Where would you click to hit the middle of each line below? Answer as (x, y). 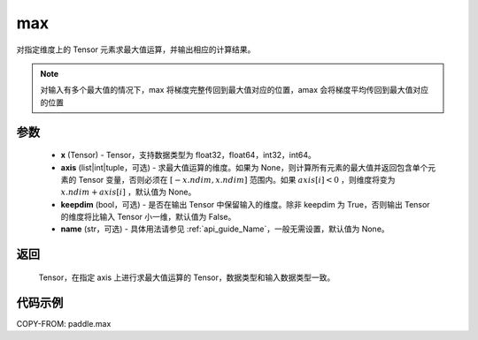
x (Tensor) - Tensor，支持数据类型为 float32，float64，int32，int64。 (188, 155)
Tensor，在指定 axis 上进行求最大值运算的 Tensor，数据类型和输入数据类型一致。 (187, 277)
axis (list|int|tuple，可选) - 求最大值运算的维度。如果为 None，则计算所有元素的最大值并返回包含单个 (244, 167)
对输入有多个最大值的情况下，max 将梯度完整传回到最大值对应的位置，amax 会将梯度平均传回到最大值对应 (235, 90)
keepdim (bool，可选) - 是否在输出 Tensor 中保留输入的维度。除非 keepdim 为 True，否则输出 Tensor (245, 204)
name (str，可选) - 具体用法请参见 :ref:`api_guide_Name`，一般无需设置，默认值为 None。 (225, 229)
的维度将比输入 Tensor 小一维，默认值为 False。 (148, 217)
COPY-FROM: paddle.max (64, 323)
